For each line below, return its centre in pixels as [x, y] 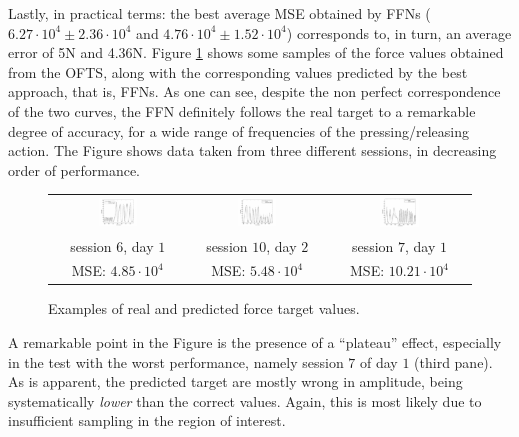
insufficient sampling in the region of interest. [147, 420]
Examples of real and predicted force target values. [204, 308]
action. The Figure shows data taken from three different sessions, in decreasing [252, 150]
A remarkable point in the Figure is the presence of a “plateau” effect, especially [255, 342]
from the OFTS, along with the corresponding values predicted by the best [238, 71]
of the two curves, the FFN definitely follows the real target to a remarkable [242, 110]
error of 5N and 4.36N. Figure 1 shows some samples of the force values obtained [256, 52]
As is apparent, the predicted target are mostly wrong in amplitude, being [235, 381]
